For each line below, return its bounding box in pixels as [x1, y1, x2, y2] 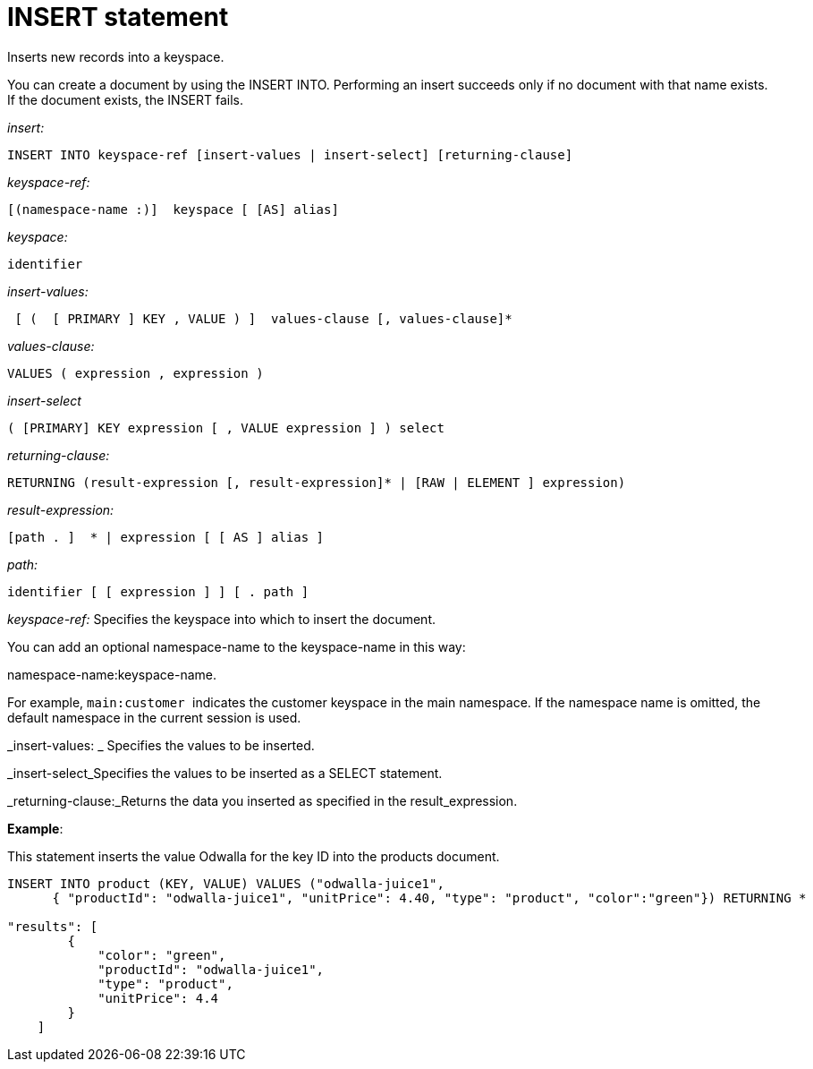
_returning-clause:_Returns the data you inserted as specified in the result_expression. [7, 792, 518, 808]
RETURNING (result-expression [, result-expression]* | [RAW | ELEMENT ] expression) [7, 475, 626, 490]
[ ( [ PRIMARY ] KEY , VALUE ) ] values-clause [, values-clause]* [14, 311, 512, 326]
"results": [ [7, 919, 98, 934]
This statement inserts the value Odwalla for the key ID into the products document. [7, 848, 500, 864]
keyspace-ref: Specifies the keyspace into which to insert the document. [7, 611, 436, 627]
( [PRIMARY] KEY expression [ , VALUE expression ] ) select [7, 420, 445, 435]
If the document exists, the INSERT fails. [7, 91, 244, 107]
